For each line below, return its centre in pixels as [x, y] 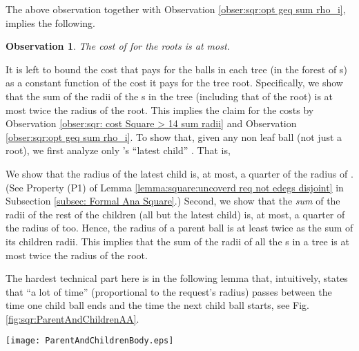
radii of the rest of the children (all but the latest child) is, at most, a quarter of [175, 214]
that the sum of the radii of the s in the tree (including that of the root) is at [169, 96]
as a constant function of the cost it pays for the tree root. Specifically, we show [174, 83]
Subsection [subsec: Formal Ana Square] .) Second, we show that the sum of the [173, 201]
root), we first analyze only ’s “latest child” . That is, [118, 150]
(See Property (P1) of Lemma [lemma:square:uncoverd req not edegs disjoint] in [175, 187]
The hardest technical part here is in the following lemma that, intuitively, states [177, 278]
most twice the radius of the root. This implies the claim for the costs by [160, 110]
